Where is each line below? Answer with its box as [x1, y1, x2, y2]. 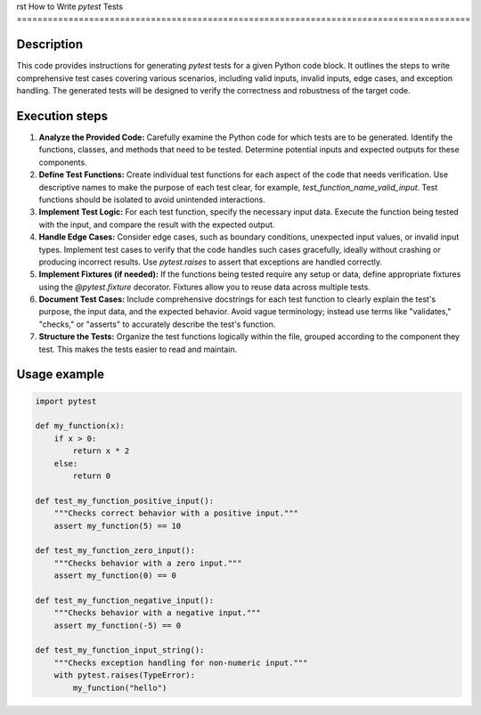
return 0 [72, 470, 111, 481]
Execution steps [16, 108, 109, 124]
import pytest [35, 396, 97, 406]
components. [38, 157, 88, 167]
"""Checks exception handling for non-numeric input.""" [53, 657, 308, 668]
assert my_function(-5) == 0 [53, 620, 182, 630]
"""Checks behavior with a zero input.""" [53, 557, 242, 568]
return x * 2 [72, 446, 130, 456]
